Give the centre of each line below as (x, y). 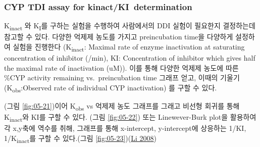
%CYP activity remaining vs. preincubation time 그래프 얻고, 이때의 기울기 (122, 78)
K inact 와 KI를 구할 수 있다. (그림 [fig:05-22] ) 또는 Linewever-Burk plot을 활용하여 (130, 117)
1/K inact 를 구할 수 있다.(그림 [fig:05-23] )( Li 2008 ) (80, 138)
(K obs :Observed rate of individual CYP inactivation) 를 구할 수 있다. (111, 88)
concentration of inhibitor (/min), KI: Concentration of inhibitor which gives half (130, 58)
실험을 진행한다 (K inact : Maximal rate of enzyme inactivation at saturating (129, 47)
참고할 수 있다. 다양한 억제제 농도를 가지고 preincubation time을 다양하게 (119, 37)
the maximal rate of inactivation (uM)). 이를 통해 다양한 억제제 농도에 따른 (121, 67)
